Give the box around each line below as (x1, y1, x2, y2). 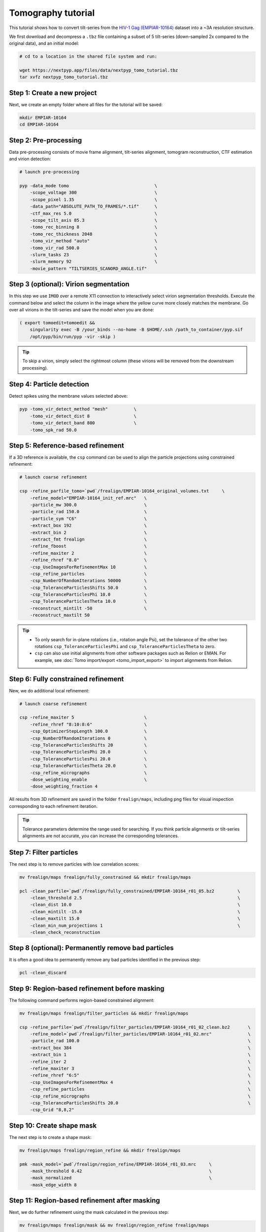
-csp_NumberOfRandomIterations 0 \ (30, 735, 147, 741)
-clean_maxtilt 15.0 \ (30, 916, 241, 922)
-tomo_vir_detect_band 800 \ (30, 420, 136, 426)
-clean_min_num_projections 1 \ (30, 923, 241, 928)
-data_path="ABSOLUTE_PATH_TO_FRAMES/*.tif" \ (30, 204, 158, 209)
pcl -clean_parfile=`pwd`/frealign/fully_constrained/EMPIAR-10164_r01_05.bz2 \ (19, 888, 241, 894)
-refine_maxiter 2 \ (30, 550, 147, 556)
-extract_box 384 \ (30, 1045, 251, 1051)
